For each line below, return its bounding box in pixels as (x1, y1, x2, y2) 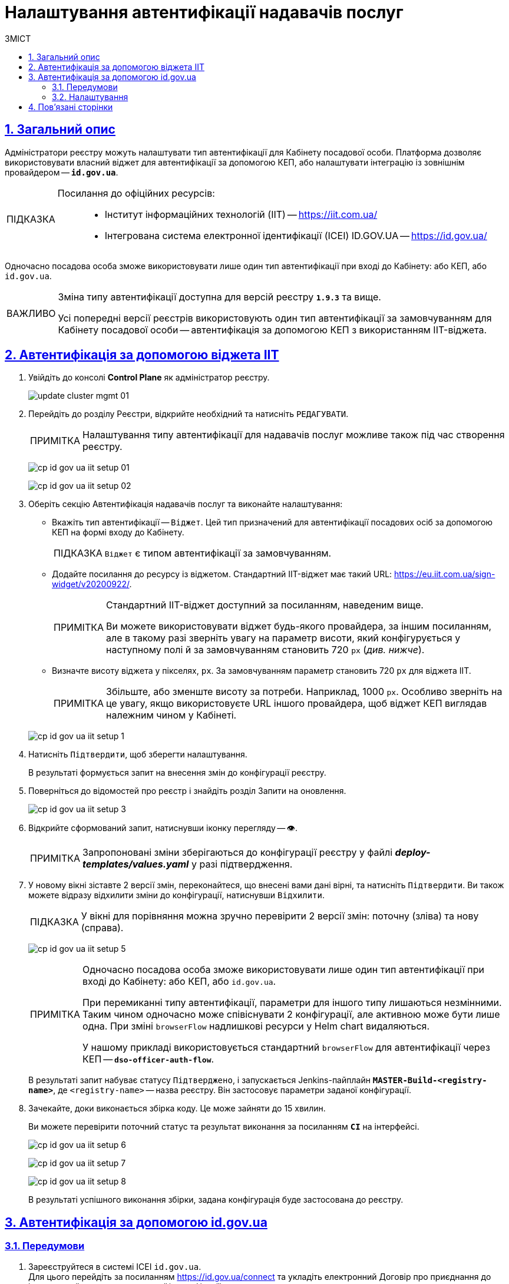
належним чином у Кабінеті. (106, 709, 237, 722)
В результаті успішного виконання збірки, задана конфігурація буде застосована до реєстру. (28, 1194, 404, 1205)
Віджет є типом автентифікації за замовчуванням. (104, 547, 332, 560)
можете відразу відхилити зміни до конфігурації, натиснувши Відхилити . (28, 890, 325, 901)
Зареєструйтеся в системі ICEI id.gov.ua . (28, 1261, 201, 1272)
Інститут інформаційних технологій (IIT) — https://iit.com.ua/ (104, 208, 378, 220)
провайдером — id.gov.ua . (5, 167, 118, 177)
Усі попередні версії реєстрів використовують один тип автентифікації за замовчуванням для (58, 312, 492, 324)
